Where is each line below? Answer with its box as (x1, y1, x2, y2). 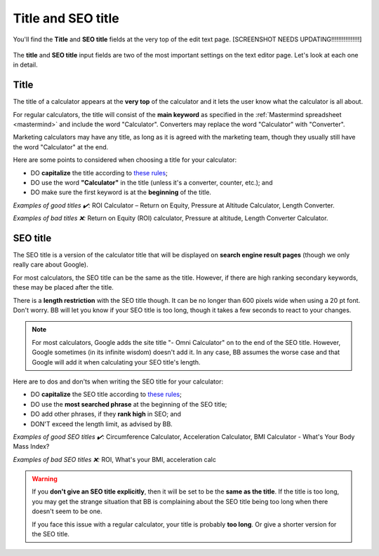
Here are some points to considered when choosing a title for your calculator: (13, 156, 237, 164)
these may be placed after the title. (13, 283, 114, 292)
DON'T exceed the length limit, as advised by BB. (30, 419, 173, 428)
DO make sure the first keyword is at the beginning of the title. (30, 188, 212, 196)
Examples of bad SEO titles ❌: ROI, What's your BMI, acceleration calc (13, 455, 217, 463)
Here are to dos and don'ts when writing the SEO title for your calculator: (13, 377, 224, 386)
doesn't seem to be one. (32, 507, 102, 515)
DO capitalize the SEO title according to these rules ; (30, 390, 182, 399)
